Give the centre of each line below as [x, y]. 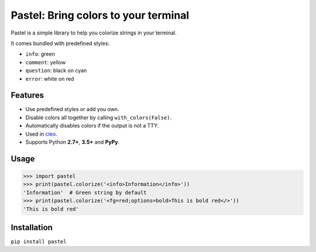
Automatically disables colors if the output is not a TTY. [92, 126]
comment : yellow [46, 62]
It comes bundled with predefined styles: [60, 43]
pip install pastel [39, 242]
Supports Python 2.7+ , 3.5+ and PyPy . [73, 142]
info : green [40, 54]
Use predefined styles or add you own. [72, 109]
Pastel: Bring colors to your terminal [100, 15]
